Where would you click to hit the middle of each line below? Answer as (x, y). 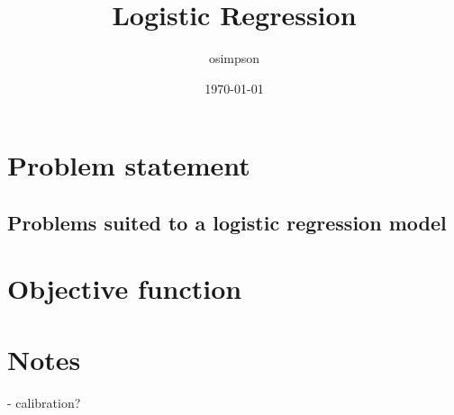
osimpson (234, 58)
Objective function (125, 289)
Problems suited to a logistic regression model (227, 222)
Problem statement (129, 165)
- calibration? (44, 402)
